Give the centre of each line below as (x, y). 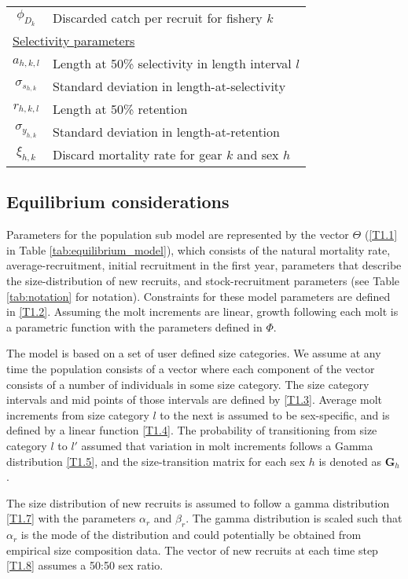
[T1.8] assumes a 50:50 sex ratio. (85, 565)
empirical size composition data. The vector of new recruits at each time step (192, 550)
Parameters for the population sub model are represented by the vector (178, 235)
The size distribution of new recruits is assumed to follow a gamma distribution (198, 502)
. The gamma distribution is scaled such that (294, 518)
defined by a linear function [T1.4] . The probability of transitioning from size (192, 430)
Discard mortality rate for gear (137, 154)
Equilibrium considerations (118, 202)
